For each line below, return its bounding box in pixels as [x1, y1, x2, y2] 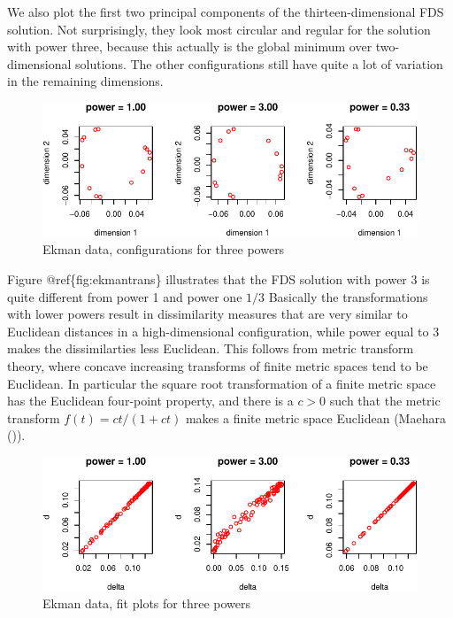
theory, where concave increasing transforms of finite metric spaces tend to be [7, 356, 428, 375]
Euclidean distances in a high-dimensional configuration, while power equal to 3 [7, 321, 440, 340]
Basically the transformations [268, 287, 428, 305]
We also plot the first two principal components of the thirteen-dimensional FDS [7, 3, 444, 20]
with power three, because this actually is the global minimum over [7, 37, 372, 56]
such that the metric [329, 391, 441, 410]
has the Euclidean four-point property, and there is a [7, 391, 294, 410]
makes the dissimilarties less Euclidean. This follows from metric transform [7, 339, 414, 358]
